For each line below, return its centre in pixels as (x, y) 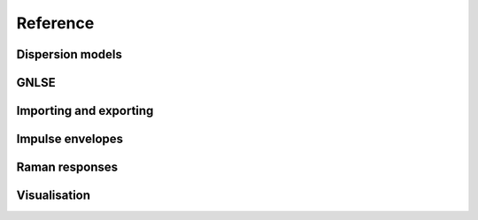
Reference (55, 23)
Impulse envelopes (70, 139)
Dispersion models (69, 54)
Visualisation (54, 196)
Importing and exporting (85, 111)
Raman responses (67, 167)
